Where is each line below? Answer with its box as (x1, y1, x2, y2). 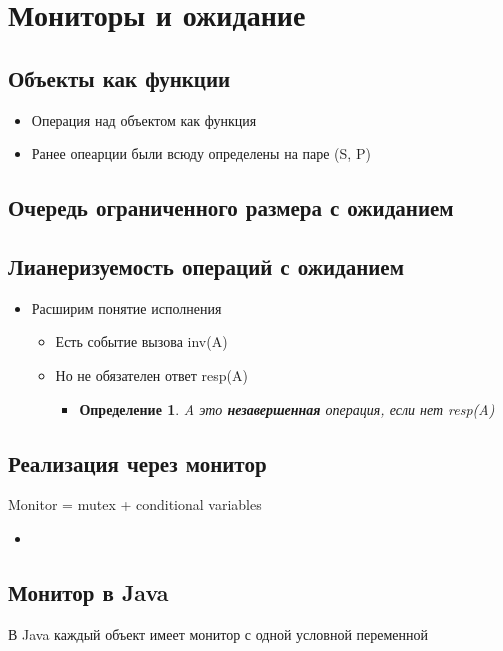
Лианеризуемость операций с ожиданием (8, 250, 404, 281)
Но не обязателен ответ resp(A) (55, 364, 248, 385)
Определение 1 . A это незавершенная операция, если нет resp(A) (79, 398, 495, 419)
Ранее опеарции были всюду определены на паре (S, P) (31, 143, 371, 164)
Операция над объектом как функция (31, 109, 257, 130)
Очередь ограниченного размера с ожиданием (8, 192, 454, 223)
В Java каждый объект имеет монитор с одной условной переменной (8, 623, 429, 644)
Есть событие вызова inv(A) (55, 331, 228, 352)
